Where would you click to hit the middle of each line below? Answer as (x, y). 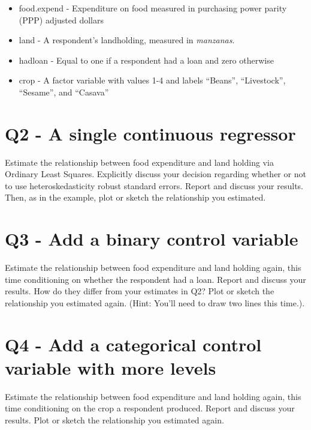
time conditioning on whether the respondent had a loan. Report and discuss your (155, 279)
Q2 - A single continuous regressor (150, 133)
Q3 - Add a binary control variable (152, 239)
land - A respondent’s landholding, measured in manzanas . (127, 40)
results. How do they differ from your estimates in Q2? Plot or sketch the (140, 291)
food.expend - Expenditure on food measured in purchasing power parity (153, 8)
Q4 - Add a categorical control (133, 344)
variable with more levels (111, 367)
